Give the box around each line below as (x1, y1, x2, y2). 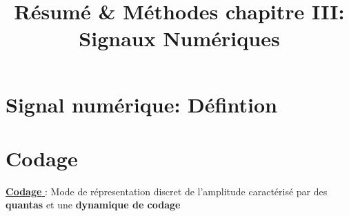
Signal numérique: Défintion (6, 90, 277, 118)
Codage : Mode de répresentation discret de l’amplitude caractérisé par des (6, 184, 328, 198)
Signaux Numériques (79, 24, 280, 52)
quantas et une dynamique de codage (6, 197, 181, 212)
